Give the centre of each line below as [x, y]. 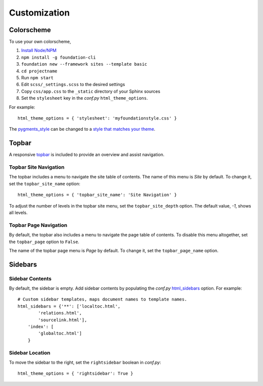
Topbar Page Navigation [38, 225]
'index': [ [41, 326]
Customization [39, 13]
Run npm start [37, 78]
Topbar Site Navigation [37, 167]
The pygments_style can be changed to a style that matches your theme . [82, 129]
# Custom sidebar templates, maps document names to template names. [103, 299]
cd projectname [39, 71]
